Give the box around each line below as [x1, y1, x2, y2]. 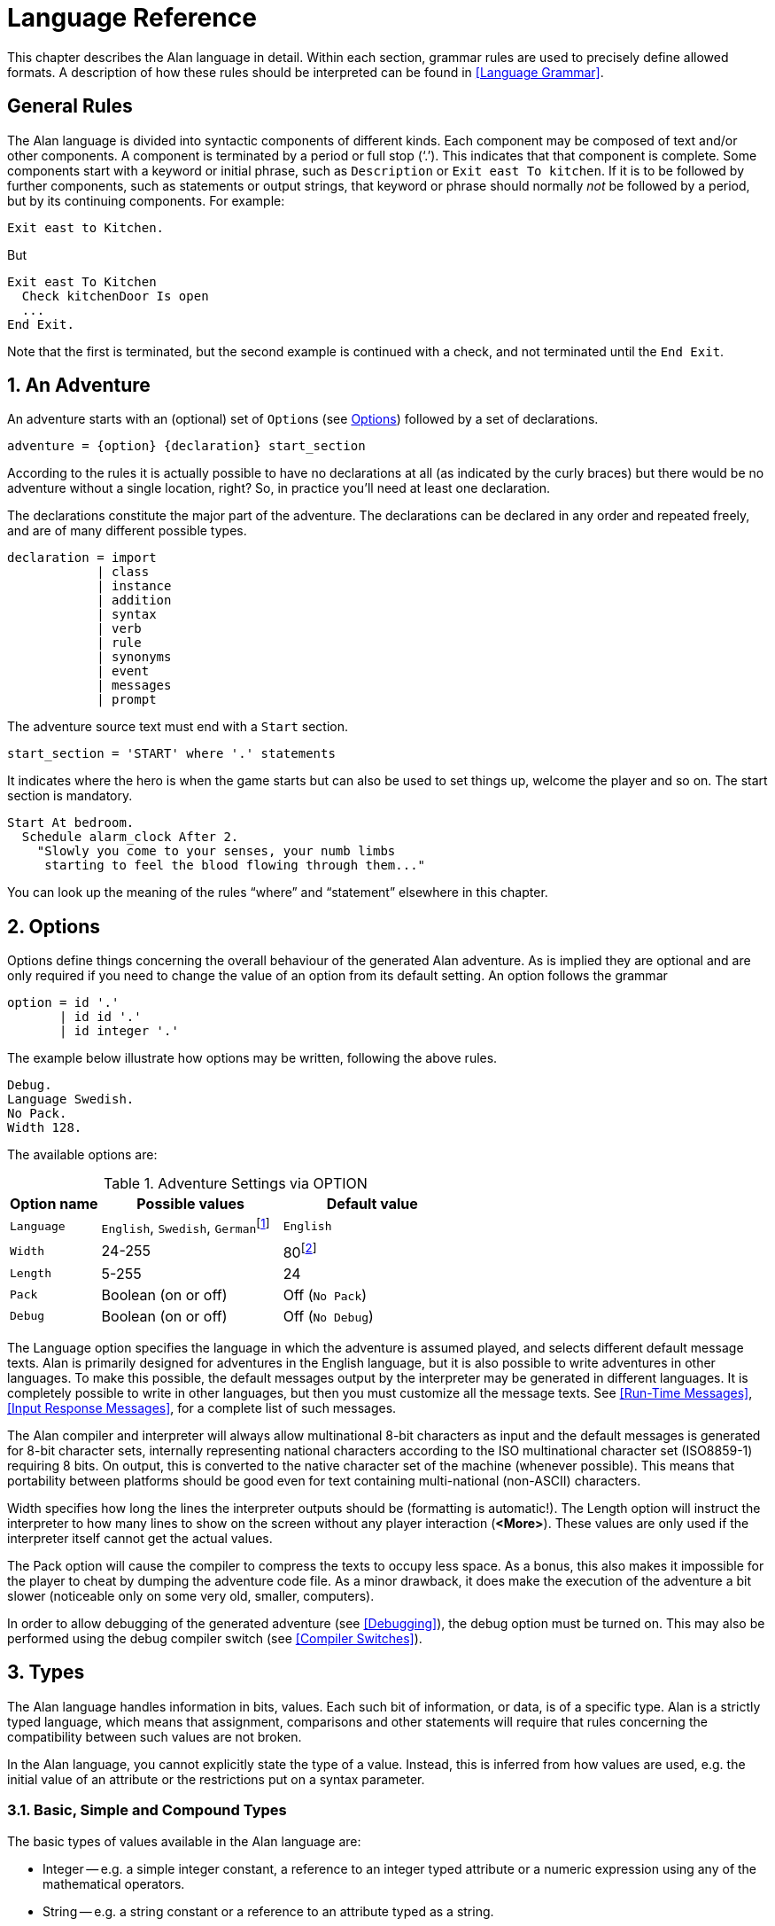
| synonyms [97, 650, 172, 665]
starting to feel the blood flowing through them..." [44, 858, 426, 873]
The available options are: [7, 1147, 158, 1163]
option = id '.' [7, 995, 120, 1010]
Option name [10, 1195, 98, 1213]
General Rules [7, 95, 133, 118]
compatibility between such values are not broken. [7, 1728, 302, 1744]
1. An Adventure [7, 374, 151, 397]
